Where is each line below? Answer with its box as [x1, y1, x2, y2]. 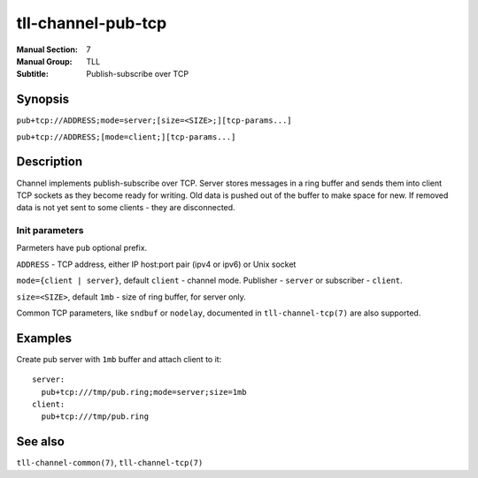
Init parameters [16, 224, 84, 237]
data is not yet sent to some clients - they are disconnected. [16, 202, 235, 213]
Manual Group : [16, 56, 73, 66]
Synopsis [16, 92, 70, 107]
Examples [16, 330, 73, 345]
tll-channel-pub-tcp [16, 13, 167, 33]
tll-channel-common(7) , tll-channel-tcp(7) [16, 458, 204, 468]
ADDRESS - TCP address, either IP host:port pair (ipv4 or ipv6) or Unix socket [16, 259, 297, 269]
